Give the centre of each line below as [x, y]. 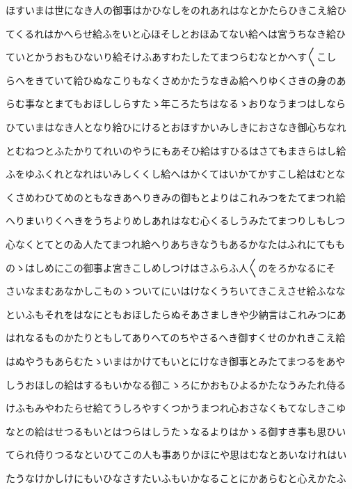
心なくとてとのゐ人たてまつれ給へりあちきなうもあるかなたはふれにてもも [176, 243]
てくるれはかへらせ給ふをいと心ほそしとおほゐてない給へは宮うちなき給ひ [176, 33]
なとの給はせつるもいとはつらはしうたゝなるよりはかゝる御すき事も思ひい [176, 431]
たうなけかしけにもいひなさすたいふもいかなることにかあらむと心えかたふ [176, 478]
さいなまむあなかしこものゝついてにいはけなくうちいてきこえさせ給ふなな [176, 291]
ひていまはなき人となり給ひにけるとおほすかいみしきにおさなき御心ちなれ [176, 126]
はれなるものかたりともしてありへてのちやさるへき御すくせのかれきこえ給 [176, 337]
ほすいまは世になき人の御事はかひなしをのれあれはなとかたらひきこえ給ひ [176, 10]
